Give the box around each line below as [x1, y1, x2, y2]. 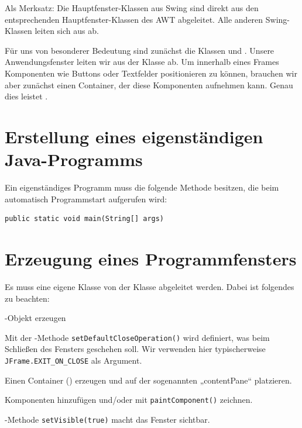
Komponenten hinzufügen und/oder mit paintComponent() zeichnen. [5, 394, 253, 406]
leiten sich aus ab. [35, 25, 99, 37]
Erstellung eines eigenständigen [5, 124, 263, 148]
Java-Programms [5, 147, 143, 171]
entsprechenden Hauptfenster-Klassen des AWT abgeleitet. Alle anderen [5, 13, 263, 25]
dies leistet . [5, 90, 48, 102]
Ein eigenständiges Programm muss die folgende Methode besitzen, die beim [5, 181, 279, 194]
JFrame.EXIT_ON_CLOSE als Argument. [5, 354, 142, 366]
